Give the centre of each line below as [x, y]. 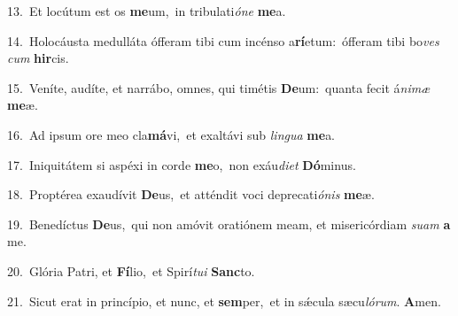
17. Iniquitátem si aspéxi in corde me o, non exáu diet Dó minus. [182, 164]
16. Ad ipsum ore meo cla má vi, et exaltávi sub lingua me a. [171, 134]
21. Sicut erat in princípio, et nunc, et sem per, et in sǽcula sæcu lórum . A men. [224, 301]
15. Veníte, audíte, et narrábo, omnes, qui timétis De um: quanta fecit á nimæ [219, 87]
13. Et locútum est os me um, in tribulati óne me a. [147, 11]
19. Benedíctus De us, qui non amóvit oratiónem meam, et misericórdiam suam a [229, 224]
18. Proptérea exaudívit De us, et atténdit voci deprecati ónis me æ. [191, 194]
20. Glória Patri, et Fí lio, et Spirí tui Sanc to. [131, 270]
